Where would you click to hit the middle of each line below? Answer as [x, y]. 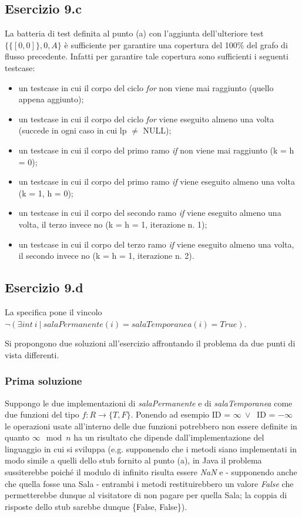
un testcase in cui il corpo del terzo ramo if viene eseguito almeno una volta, [156, 244]
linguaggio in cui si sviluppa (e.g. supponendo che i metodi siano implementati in [151, 448]
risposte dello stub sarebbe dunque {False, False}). [96, 506]
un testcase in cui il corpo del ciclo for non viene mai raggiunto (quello [146, 87]
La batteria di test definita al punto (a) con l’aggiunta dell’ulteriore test [134, 33]
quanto [17, 437]
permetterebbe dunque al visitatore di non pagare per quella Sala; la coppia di [146, 495]
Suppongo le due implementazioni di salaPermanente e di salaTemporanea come [149, 403]
